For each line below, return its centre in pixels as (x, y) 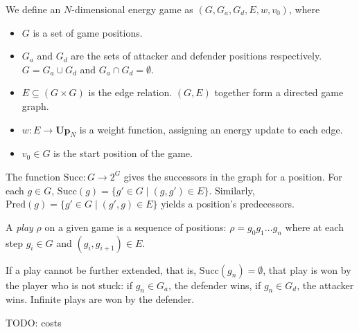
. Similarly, (232, 190)
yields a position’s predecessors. (228, 204)
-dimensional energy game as (132, 9)
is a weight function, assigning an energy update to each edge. (211, 129)
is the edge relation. (130, 92)
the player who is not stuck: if (69, 285)
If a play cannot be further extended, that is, (101, 269)
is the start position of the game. (123, 153)
